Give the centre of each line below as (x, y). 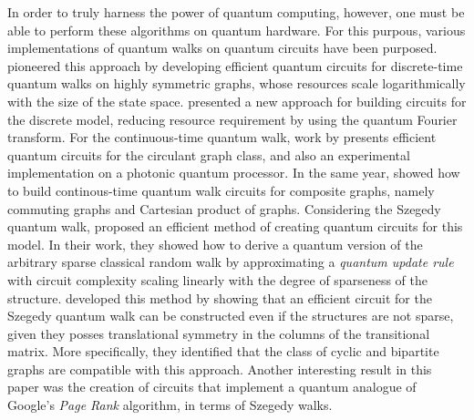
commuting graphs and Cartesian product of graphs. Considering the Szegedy (224, 208)
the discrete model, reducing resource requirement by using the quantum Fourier (232, 119)
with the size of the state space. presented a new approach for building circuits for (237, 101)
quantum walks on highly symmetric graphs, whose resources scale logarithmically (237, 83)
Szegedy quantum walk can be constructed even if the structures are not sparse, (231, 316)
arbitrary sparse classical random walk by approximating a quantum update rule (231, 262)
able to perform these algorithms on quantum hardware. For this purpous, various (237, 30)
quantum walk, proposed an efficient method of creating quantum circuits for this (235, 226)
